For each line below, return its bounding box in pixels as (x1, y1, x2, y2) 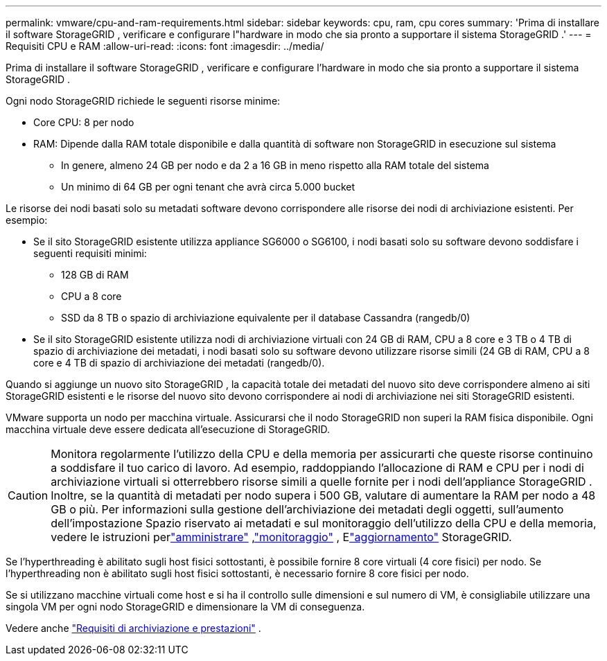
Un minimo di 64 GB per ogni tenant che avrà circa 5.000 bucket (61, 181, 355, 193)
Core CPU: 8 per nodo (33, 116, 134, 128)
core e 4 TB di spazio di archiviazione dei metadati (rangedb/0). (33, 357, 325, 369)
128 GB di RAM (61, 269, 129, 281)
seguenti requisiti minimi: (33, 247, 147, 259)
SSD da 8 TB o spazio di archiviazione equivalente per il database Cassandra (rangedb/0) (61, 312, 470, 324)
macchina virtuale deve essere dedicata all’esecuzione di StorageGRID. (6, 423, 330, 435)
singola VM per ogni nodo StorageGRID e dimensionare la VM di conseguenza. (6, 601, 365, 612)
